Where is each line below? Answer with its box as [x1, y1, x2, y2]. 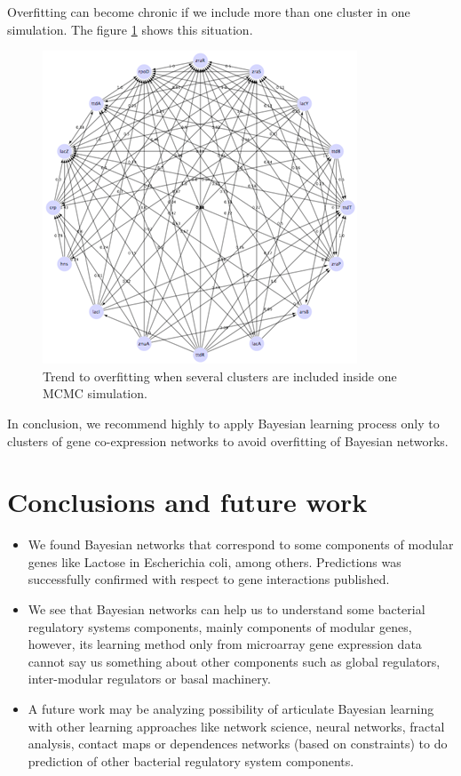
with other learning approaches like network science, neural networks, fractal [28, 716, 445, 735]
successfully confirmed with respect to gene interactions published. [28, 570, 390, 588]
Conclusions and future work [7, 484, 368, 520]
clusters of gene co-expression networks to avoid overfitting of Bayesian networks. [7, 431, 449, 450]
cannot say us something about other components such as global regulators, [28, 652, 441, 670]
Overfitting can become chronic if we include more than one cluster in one [7, 3, 410, 20]
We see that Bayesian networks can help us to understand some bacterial [28, 600, 425, 619]
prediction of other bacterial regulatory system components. [28, 751, 354, 770]
